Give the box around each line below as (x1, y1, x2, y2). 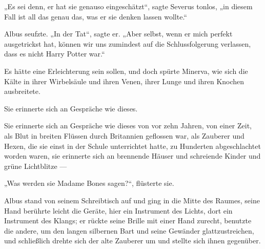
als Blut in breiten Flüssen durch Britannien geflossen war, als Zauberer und (4, 130, 244, 141)
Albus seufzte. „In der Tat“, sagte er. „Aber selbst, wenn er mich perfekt (4, 28, 233, 39)
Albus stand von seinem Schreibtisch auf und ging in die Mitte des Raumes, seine (4, 195, 260, 205)
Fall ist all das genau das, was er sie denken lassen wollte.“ (4, 11, 187, 22)
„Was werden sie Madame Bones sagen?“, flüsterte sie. (4, 178, 174, 188)
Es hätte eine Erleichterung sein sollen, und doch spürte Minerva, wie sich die (4, 65, 248, 76)
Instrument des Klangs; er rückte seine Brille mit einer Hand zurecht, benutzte (4, 215, 252, 226)
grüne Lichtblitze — (4, 160, 67, 171)
